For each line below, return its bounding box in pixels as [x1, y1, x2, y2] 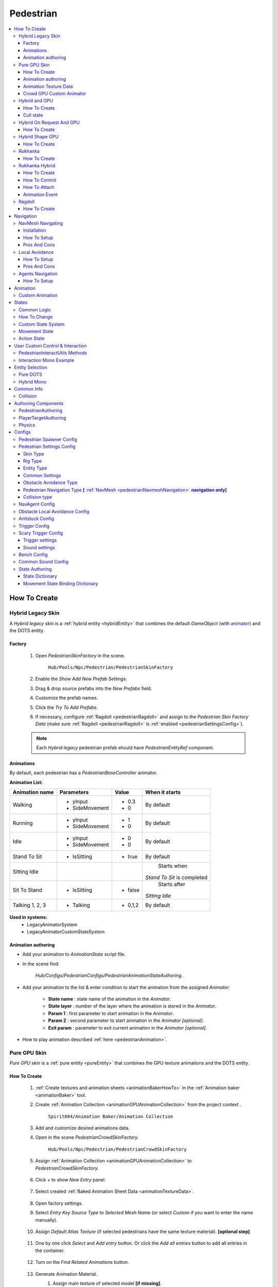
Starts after [158, 881, 185, 888]
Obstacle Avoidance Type [23, 479, 78, 486]
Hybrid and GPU [19, 98, 54, 104]
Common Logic [19, 306, 51, 312]
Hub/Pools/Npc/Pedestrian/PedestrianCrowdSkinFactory [48, 1146, 187, 1152]
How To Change [19, 314, 53, 320]
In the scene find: [22, 961, 60, 967]
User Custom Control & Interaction [14, 342, 87, 349]
